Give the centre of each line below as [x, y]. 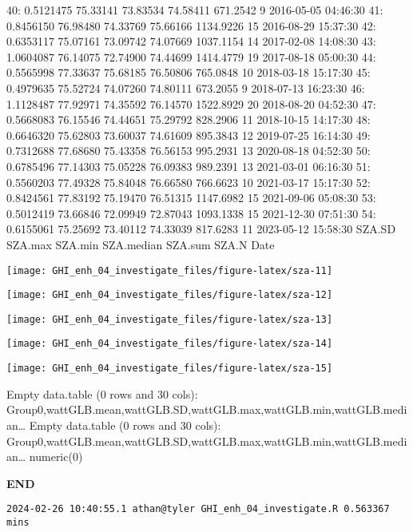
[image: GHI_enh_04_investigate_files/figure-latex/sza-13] [170, 319]
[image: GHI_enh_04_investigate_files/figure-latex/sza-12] [170, 295]
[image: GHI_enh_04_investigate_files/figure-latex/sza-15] [170, 369]
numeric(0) [56, 457]
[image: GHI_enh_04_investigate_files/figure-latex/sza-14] [170, 344]
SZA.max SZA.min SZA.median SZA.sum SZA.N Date [141, 244]
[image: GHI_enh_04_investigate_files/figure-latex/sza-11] [170, 270]
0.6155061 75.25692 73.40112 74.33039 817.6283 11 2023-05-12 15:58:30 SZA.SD [201, 229]
